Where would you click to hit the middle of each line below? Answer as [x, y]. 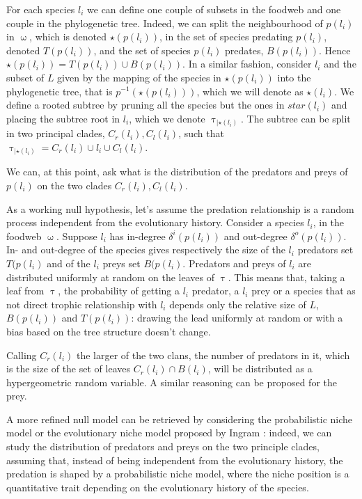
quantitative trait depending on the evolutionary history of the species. [158, 487]
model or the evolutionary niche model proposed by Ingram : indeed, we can [169, 433]
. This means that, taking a [286, 277]
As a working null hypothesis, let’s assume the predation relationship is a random [180, 208]
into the [294, 77]
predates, [244, 50]
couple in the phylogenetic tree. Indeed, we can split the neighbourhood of [165, 23]
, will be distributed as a [260, 369]
